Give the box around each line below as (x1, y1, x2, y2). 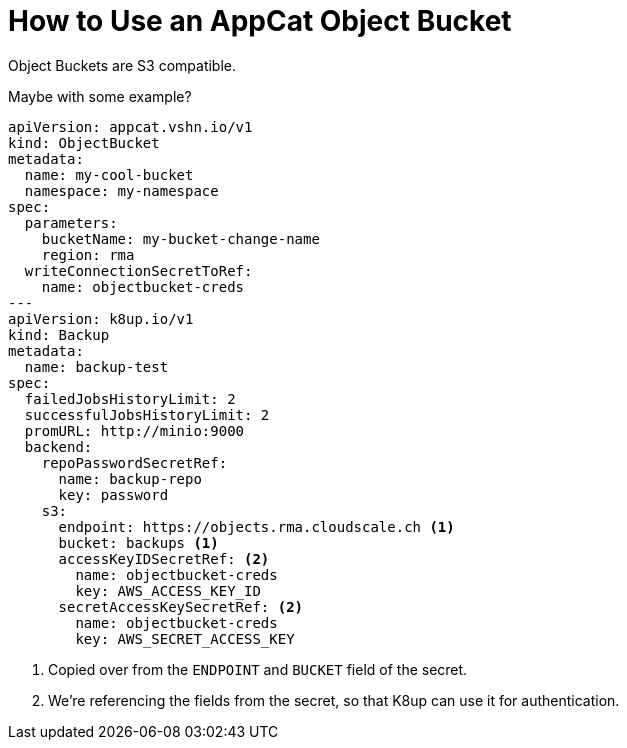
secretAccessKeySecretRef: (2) (58, 598, 304, 615)
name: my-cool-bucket (24, 166, 194, 183)
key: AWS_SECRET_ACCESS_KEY (75, 630, 295, 647)
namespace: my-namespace (24, 182, 219, 199)
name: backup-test (24, 358, 169, 375)
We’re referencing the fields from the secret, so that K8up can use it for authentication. (48, 691, 620, 709)
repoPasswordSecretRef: (41, 454, 228, 471)
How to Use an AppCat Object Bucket (8, 4, 512, 38)
